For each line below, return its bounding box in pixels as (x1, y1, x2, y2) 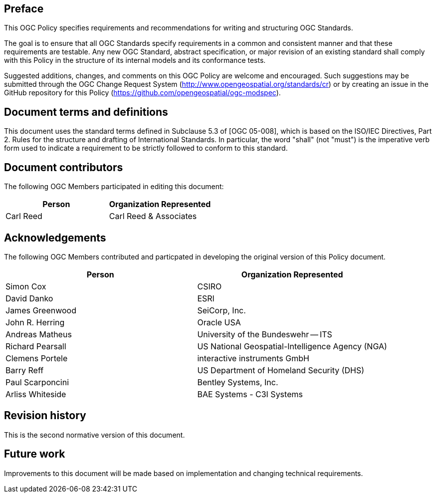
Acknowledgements (4, 231, 106, 244)
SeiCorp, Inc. (197, 305, 246, 315)
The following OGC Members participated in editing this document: (4, 182, 224, 191)
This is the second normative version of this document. (4, 430, 185, 439)
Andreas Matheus (5, 329, 72, 339)
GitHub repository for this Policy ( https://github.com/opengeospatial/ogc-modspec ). (4, 88, 281, 97)
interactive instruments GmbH (197, 353, 309, 363)
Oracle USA (197, 317, 241, 327)
